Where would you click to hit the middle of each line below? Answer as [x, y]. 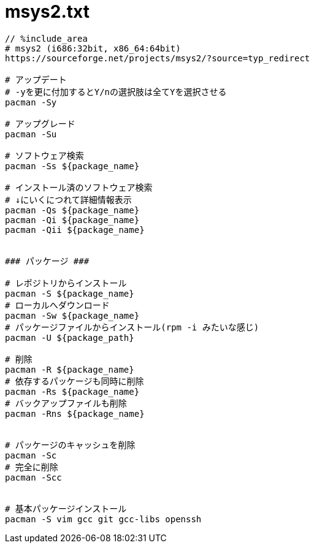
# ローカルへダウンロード [57, 305]
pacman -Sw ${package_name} [72, 315]
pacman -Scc [33, 477]
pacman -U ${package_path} [70, 337]
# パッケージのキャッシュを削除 [70, 445]
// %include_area [46, 38]
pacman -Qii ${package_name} [75, 230]
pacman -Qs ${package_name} [72, 210]
